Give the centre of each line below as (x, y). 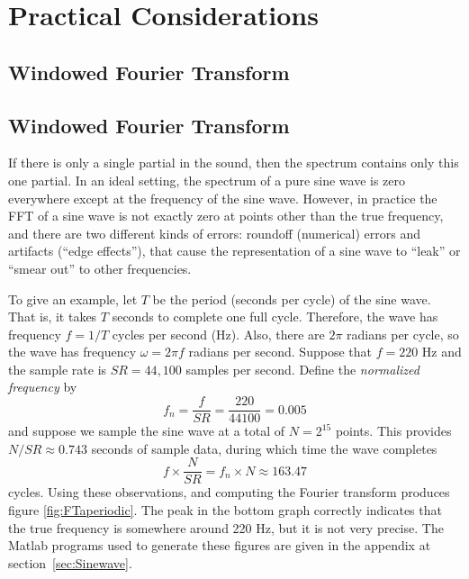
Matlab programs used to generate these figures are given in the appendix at (220, 545)
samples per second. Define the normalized (302, 369)
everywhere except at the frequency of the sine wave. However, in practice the (223, 198)
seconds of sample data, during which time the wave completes (264, 448)
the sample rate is (58, 369)
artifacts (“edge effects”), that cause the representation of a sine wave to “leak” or (234, 251)
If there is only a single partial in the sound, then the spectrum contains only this (234, 163)
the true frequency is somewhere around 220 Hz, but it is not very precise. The (226, 527)
